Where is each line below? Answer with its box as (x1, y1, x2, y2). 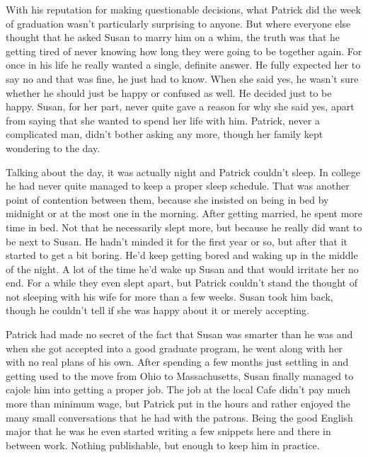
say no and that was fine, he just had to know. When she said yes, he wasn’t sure (6, 71, 359, 86)
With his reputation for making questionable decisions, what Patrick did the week (6, 2, 361, 16)
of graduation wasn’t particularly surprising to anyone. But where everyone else (6, 16, 351, 30)
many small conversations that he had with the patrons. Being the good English (6, 410, 353, 424)
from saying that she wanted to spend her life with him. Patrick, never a (6, 112, 320, 127)
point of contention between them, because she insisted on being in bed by (6, 192, 329, 207)
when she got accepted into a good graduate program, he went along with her (6, 340, 343, 355)
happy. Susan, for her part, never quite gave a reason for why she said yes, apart (6, 99, 355, 114)
